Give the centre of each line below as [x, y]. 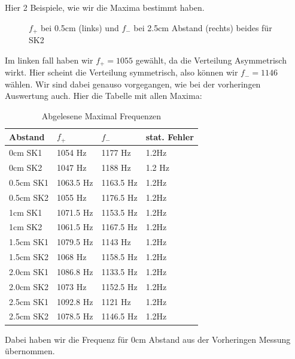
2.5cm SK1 [29, 301]
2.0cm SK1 [29, 271]
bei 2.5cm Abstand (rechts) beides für [203, 27]
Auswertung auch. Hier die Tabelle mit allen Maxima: [104, 96]
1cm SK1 [26, 212]
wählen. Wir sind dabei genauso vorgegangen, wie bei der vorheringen [133, 84]
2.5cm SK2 [29, 316]
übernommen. [30, 351]
